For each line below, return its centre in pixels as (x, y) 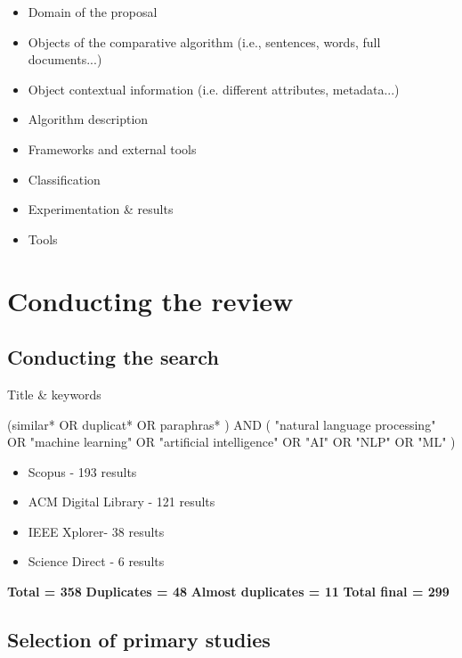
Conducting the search (113, 357)
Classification (64, 179)
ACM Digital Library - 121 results (122, 502)
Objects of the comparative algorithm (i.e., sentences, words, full (204, 41)
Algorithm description (88, 119)
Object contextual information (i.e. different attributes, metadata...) (214, 89)
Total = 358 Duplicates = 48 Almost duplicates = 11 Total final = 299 (228, 592)
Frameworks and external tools (112, 148)
